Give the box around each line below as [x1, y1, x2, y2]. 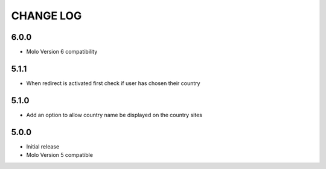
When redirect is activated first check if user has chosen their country [26, 79, 200, 87]
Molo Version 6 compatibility [26, 48, 98, 56]
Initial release [26, 142, 60, 150]
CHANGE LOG [11, 9, 82, 22]
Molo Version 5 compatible [26, 151, 94, 159]
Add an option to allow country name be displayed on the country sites [26, 111, 202, 118]
